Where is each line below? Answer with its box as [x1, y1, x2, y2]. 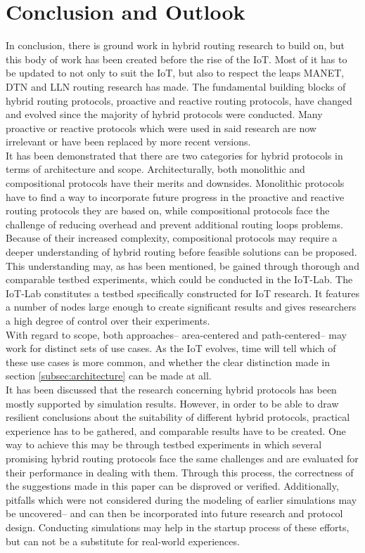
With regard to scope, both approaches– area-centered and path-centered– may [6, 327, 347, 341]
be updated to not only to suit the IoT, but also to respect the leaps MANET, [6, 65, 345, 80]
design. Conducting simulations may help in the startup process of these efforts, [6, 519, 350, 534]
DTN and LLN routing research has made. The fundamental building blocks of [6, 79, 346, 93]
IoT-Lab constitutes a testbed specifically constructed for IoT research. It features [6, 285, 359, 300]
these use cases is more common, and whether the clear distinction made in [6, 354, 330, 369]
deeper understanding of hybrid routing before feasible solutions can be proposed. [6, 245, 357, 259]
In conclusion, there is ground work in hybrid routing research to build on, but [6, 38, 345, 53]
